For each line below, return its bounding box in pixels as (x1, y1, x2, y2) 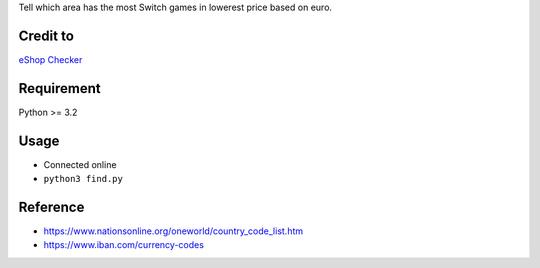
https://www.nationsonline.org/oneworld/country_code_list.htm (43, 225, 304, 237)
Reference (18, 198, 85, 215)
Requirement (18, 80, 102, 97)
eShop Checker (18, 53, 83, 65)
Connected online (43, 158, 117, 170)
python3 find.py (43, 173, 124, 185)
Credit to (18, 27, 75, 44)
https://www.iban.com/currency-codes (43, 239, 205, 251)
